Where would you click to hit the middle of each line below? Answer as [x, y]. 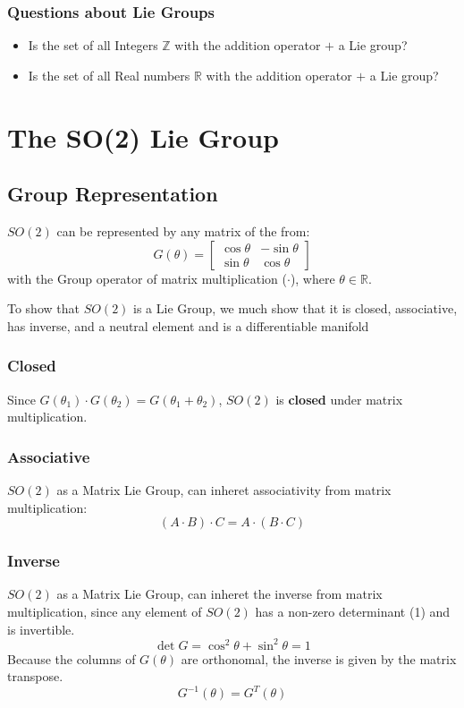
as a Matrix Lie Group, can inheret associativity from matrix [224, 489]
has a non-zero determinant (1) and [353, 611]
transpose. [35, 676]
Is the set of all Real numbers [109, 75]
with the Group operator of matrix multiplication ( [147, 278]
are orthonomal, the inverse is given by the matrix [319, 658]
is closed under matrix [339, 399]
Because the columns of [72, 658]
